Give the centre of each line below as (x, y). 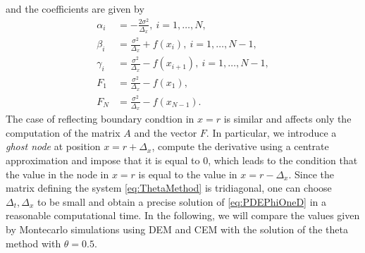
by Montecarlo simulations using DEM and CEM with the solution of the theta (177, 229)
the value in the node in (57, 174)
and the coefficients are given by (75, 8)
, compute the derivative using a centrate (240, 146)
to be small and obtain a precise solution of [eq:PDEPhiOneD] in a (181, 201)
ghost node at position (53, 146)
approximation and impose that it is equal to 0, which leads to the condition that (182, 160)
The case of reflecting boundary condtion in (100, 119)
